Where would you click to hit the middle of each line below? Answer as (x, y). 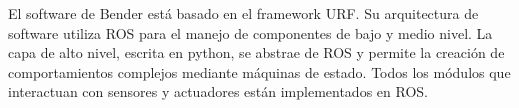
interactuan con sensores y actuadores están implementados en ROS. (218, 91)
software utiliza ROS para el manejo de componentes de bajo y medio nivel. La (250, 32)
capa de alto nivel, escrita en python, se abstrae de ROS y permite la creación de (256, 52)
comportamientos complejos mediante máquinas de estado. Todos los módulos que (259, 71)
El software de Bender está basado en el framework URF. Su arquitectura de (243, 13)
